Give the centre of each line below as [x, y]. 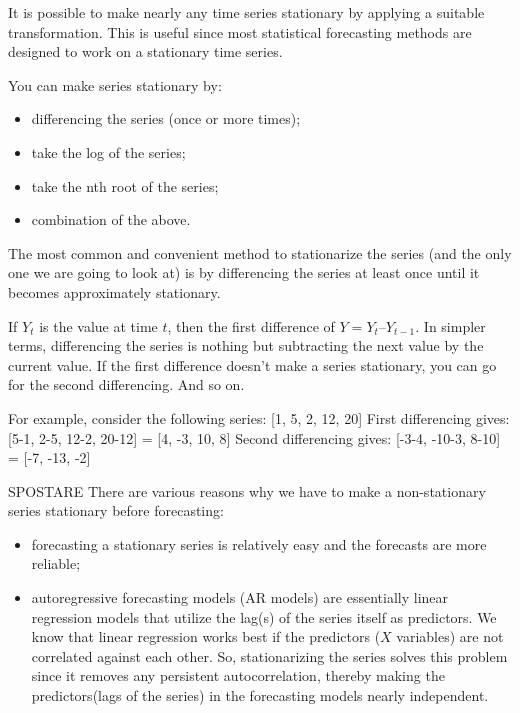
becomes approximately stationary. [114, 291]
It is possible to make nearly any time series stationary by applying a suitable [246, 12]
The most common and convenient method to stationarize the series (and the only [260, 252]
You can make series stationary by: [115, 84]
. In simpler [450, 325]
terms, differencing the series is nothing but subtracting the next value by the [246, 345]
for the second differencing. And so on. [126, 384]
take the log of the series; [108, 151]
